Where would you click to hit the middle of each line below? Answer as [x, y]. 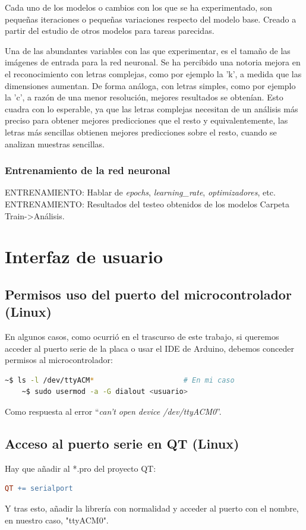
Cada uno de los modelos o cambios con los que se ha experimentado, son [139, 7]
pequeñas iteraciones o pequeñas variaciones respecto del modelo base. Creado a [151, 19]
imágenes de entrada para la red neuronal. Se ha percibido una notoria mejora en [153, 62]
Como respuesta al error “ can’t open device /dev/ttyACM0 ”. [113, 411]
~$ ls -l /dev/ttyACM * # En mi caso [120, 380]
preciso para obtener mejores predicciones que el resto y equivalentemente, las [146, 120]
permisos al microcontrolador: [59, 360]
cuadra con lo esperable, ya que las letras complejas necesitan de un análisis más [152, 108]
